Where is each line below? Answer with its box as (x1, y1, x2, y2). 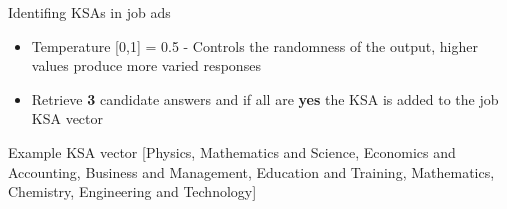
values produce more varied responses (31, 55, 261, 76)
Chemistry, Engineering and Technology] (8, 181, 257, 202)
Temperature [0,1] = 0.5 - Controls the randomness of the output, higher (31, 35, 478, 56)
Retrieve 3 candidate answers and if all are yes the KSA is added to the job (31, 88, 499, 109)
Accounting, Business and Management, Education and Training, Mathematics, (8, 161, 495, 182)
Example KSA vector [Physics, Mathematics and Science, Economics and (8, 141, 456, 162)
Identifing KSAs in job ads (8, 2, 171, 22)
